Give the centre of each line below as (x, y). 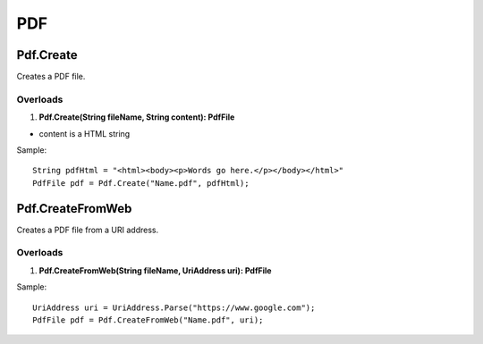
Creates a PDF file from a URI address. (88, 230)
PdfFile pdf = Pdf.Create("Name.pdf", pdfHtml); (141, 183)
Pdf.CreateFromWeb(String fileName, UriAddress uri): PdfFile (155, 270)
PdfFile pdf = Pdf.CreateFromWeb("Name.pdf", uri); (148, 320)
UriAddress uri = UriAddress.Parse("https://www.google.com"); (174, 307)
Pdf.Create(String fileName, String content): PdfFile (137, 117)
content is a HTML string (85, 133)
